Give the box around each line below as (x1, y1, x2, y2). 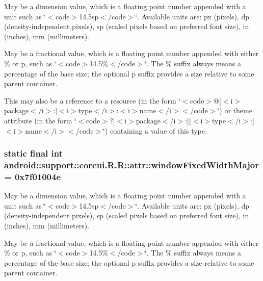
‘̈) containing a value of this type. (103, 125, 207, 136)
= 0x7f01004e (4, 170, 61, 183)
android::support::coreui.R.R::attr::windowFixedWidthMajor (4, 158, 259, 171)
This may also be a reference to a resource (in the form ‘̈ (4, 95, 181, 106)
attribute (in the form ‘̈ (4, 115, 77, 125)
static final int (4, 147, 63, 160)
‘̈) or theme (217, 105, 252, 116)
